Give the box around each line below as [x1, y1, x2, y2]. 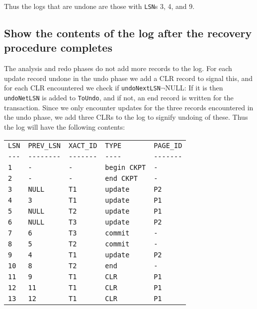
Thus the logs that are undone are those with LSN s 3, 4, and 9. [4, 1, 195, 11]
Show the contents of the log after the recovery [4, 25, 252, 41]
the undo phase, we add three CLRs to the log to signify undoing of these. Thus [4, 112, 248, 122]
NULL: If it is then [165, 82, 223, 93]
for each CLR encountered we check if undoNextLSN [4, 82, 161, 93]
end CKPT [105, 174, 138, 182]
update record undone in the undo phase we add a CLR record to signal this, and [4, 73, 253, 83]
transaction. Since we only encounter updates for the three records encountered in [4, 102, 254, 112]
